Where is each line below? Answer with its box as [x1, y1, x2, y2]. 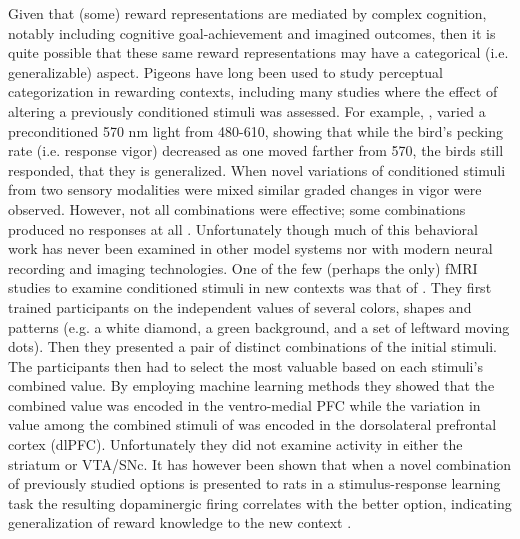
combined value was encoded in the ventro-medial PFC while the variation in [8, 394, 481, 415]
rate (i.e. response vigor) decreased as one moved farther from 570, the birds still [8, 140, 504, 161]
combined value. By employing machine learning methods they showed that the [8, 375, 495, 396]
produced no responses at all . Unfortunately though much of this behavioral [8, 218, 478, 239]
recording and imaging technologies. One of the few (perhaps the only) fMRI [8, 257, 478, 278]
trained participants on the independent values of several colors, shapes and [8, 296, 472, 317]
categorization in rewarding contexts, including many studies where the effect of [8, 81, 498, 102]
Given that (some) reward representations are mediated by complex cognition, [8, 3, 487, 23]
